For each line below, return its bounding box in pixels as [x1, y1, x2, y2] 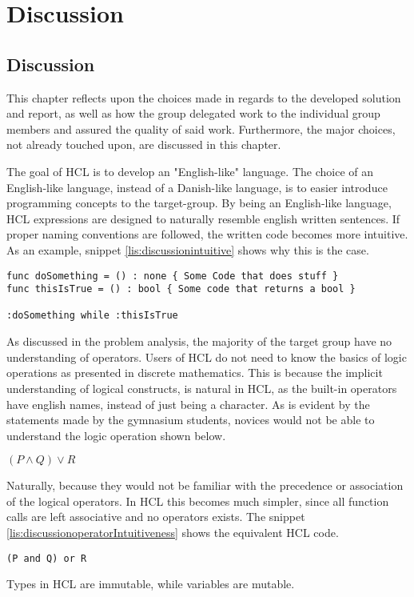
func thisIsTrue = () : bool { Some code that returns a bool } [6, 283, 356, 295]
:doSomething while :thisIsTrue [6, 310, 178, 322]
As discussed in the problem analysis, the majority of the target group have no [6, 333, 392, 350]
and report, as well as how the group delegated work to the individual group [6, 105, 380, 122]
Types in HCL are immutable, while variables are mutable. [6, 575, 295, 592]
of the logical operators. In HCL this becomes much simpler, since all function [6, 492, 389, 509]
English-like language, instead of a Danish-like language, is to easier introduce [6, 178, 388, 195]
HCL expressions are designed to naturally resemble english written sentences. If [6, 210, 400, 226]
